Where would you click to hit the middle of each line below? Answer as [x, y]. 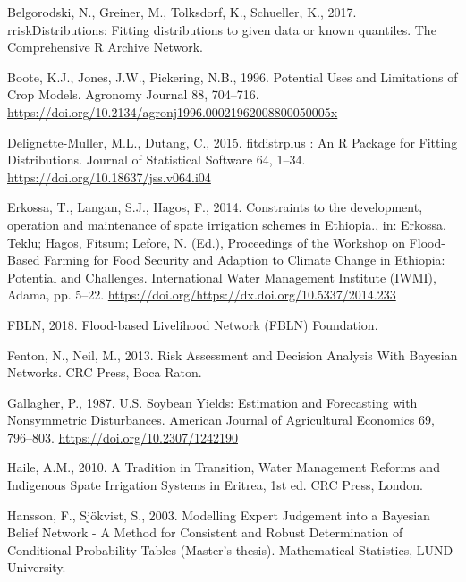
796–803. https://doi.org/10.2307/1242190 [123, 437]
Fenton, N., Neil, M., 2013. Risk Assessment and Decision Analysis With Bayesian [233, 354]
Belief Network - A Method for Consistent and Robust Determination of [205, 532]
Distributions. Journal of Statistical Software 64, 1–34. [157, 160]
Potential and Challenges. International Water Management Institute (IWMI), [222, 277]
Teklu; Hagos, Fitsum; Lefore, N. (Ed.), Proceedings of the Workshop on [206, 242]
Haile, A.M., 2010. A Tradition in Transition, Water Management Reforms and [224, 467]
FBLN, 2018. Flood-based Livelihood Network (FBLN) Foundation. [193, 324]
